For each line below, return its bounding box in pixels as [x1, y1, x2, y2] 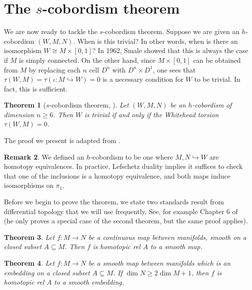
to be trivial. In [194, 74, 240, 84]
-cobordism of [192, 100, 232, 110]
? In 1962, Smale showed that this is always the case [92, 45, 249, 55]
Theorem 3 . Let [4, 232, 55, 242]
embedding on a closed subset [4, 267, 90, 277]
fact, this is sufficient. [4, 83, 68, 93]
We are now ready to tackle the [4, 26, 98, 36]
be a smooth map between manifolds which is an [88, 258, 231, 268]
